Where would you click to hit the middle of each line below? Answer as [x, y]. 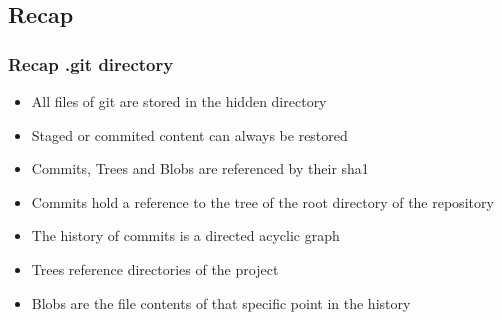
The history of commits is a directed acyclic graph [185, 235]
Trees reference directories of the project [155, 268]
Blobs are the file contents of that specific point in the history [221, 302]
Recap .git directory [91, 63]
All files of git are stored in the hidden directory [179, 101]
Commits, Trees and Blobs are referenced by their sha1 [200, 168]
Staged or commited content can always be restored [189, 134]
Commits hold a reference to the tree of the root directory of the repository [262, 201]
